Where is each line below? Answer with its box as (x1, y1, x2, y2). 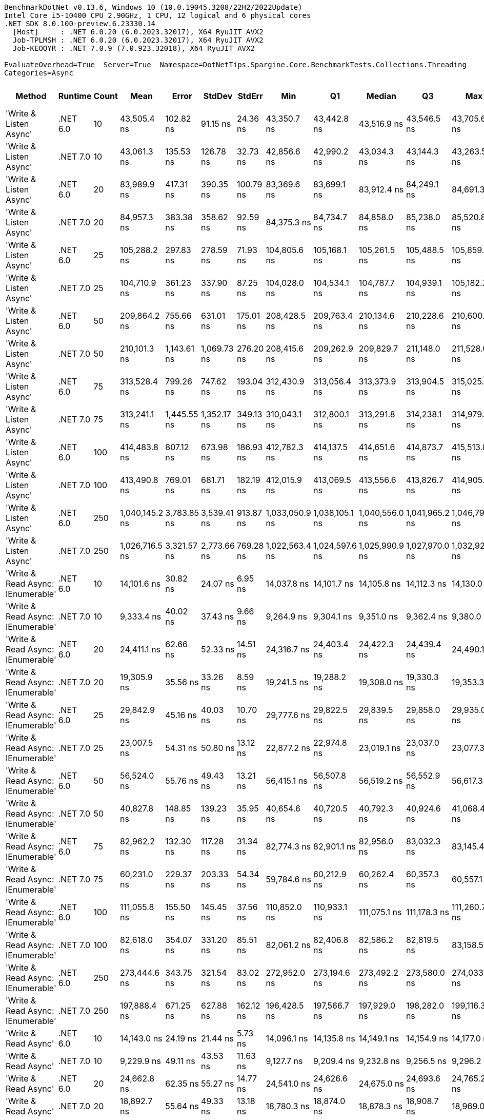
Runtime (58, 91, 92, 101)
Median (366, 91, 396, 101)
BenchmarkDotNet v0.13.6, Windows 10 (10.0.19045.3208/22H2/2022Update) (4, 3, 302, 11)
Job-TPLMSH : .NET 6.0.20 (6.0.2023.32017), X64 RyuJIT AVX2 (12, 36, 264, 44)
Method (15, 91, 47, 101)
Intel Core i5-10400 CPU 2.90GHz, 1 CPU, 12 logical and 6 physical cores (4, 11, 311, 20)
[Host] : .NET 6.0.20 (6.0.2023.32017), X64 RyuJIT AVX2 (12, 28, 264, 36)
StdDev (203, 91, 233, 101)
